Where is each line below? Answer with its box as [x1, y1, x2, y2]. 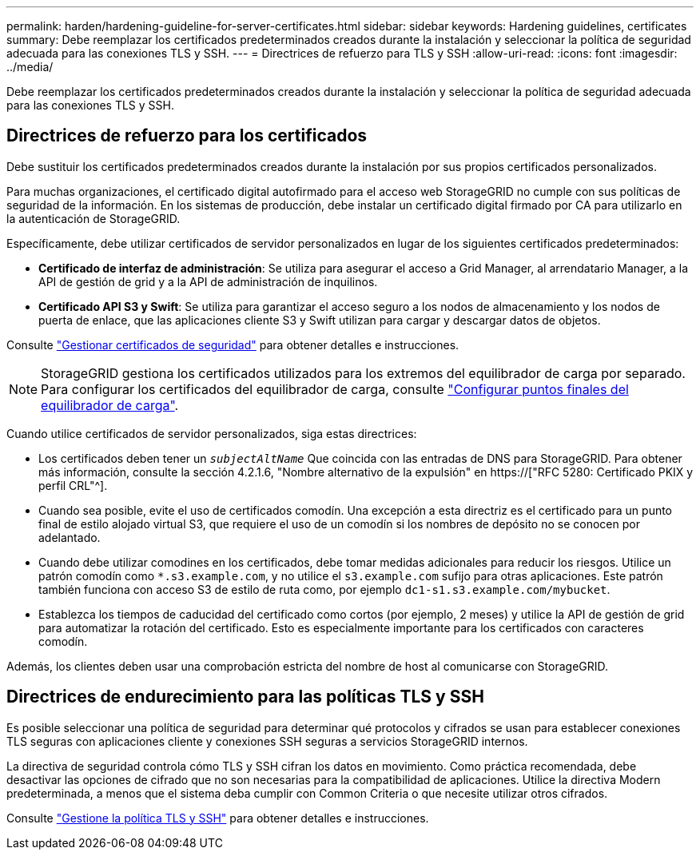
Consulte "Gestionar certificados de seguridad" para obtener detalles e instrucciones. [6, 337, 459, 352]
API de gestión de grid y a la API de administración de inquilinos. [38, 274, 378, 289]
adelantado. [38, 530, 101, 544]
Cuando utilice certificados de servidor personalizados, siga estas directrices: [6, 426, 417, 440]
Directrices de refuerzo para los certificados [6, 125, 368, 146]
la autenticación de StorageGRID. [6, 211, 181, 225]
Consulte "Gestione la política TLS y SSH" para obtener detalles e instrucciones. [6, 810, 429, 825]
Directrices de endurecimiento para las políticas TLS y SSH [6, 687, 484, 707]
